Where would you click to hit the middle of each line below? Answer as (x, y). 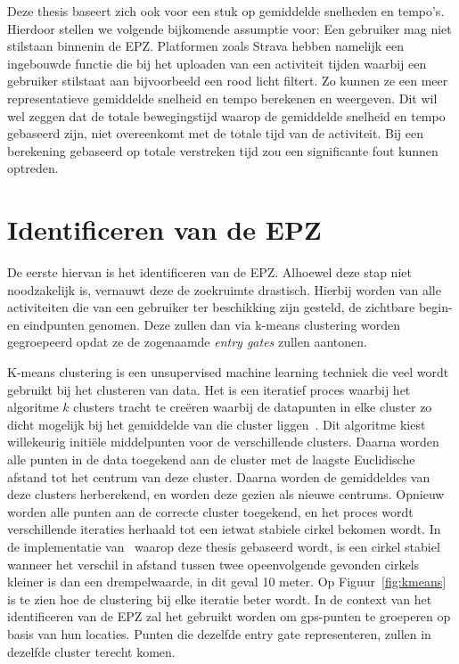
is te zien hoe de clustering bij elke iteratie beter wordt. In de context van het (220, 598)
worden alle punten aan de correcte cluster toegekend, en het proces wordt (210, 511)
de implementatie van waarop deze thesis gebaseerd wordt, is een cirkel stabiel (224, 546)
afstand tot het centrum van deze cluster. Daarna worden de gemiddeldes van (219, 476)
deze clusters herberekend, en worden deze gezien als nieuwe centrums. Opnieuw (226, 494)
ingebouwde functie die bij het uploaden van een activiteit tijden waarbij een (217, 63)
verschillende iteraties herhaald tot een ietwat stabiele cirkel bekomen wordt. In (224, 529)
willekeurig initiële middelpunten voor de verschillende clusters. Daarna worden (223, 442)
